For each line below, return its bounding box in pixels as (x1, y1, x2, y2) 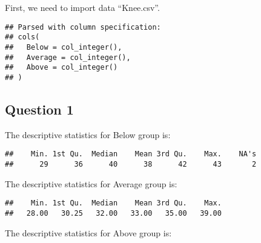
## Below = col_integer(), (5, 42, 122, 52)
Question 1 (5, 99, 74, 118)
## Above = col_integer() (5, 63, 118, 72)
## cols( (5, 33, 40, 42)
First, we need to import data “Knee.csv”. (5, 1, 160, 13)
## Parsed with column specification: (5, 22, 161, 32)
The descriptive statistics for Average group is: (5, 177, 177, 190)
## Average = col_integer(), (5, 53, 131, 62)
